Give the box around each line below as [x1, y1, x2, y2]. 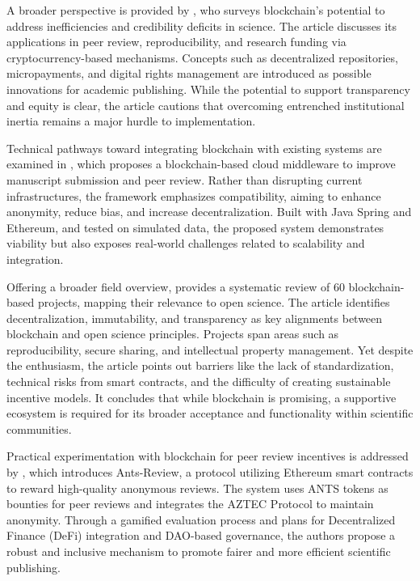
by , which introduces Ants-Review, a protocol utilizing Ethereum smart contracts [6, 464, 414, 481]
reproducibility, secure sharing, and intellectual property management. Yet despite [6, 341, 414, 358]
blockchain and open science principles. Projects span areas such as [6, 325, 339, 342]
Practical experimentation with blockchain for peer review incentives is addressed [6, 447, 409, 464]
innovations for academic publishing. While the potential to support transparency [6, 80, 410, 97]
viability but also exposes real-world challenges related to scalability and [6, 235, 365, 252]
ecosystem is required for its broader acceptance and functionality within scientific [6, 405, 414, 422]
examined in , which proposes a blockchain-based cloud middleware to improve [6, 155, 396, 172]
